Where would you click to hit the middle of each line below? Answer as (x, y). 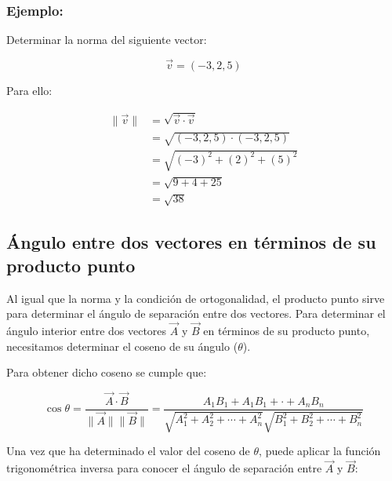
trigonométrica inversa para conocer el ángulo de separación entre (164, 468)
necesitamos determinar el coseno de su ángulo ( (122, 346)
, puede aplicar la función (320, 451)
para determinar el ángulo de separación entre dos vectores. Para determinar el (196, 313)
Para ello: (29, 91)
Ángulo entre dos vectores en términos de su (191, 242)
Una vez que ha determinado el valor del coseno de (128, 451)
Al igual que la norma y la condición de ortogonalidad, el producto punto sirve (196, 298)
